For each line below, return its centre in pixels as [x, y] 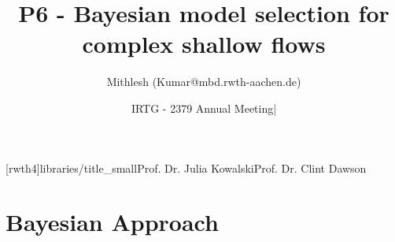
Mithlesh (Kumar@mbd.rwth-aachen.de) [204, 82]
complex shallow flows [204, 44]
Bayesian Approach [112, 222]
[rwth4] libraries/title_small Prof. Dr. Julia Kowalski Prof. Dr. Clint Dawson [186, 168]
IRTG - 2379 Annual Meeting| [204, 108]
